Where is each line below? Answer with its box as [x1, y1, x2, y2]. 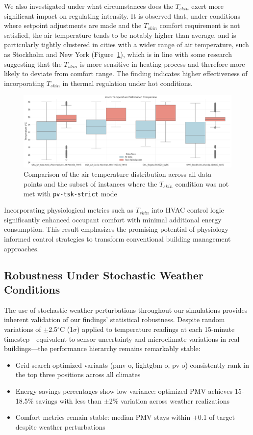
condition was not [175, 178, 229, 189]
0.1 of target [198, 412, 235, 422]
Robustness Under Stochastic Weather [4, 267, 203, 282]
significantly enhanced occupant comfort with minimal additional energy [4, 214, 222, 224]
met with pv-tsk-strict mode [24, 188, 117, 198]
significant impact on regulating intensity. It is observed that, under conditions [4, 10, 240, 21]
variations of [4, 324, 41, 334]
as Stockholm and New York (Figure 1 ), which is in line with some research [4, 49, 232, 59]
